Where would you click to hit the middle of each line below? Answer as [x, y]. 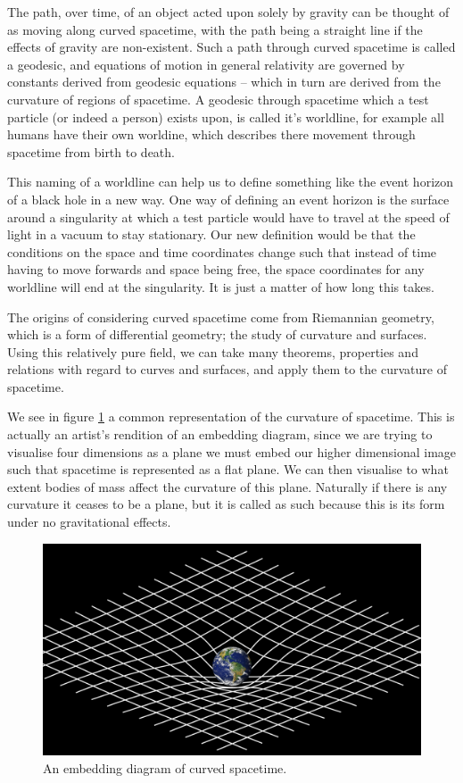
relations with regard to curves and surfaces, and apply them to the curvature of [227, 369]
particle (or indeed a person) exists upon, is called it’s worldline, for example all [226, 117]
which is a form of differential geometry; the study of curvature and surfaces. [217, 334]
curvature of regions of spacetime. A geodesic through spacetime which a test [218, 99]
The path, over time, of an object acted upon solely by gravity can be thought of [228, 12]
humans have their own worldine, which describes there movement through [211, 134]
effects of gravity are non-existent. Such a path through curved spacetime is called [231, 47]
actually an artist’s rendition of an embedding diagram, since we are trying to [220, 434]
